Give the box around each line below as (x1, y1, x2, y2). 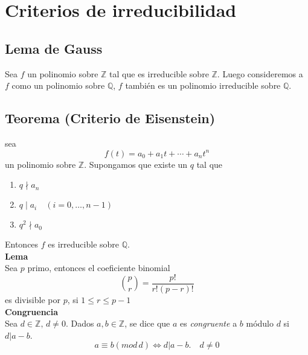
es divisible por (5, 293, 60, 305)
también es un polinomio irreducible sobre (125, 79, 281, 92)
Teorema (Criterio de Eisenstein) (5, 109, 216, 127)
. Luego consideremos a (217, 67, 303, 80)
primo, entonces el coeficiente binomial (27, 261, 170, 274)
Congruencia (5, 305, 59, 318)
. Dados (65, 317, 94, 330)
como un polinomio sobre (11, 79, 105, 92)
